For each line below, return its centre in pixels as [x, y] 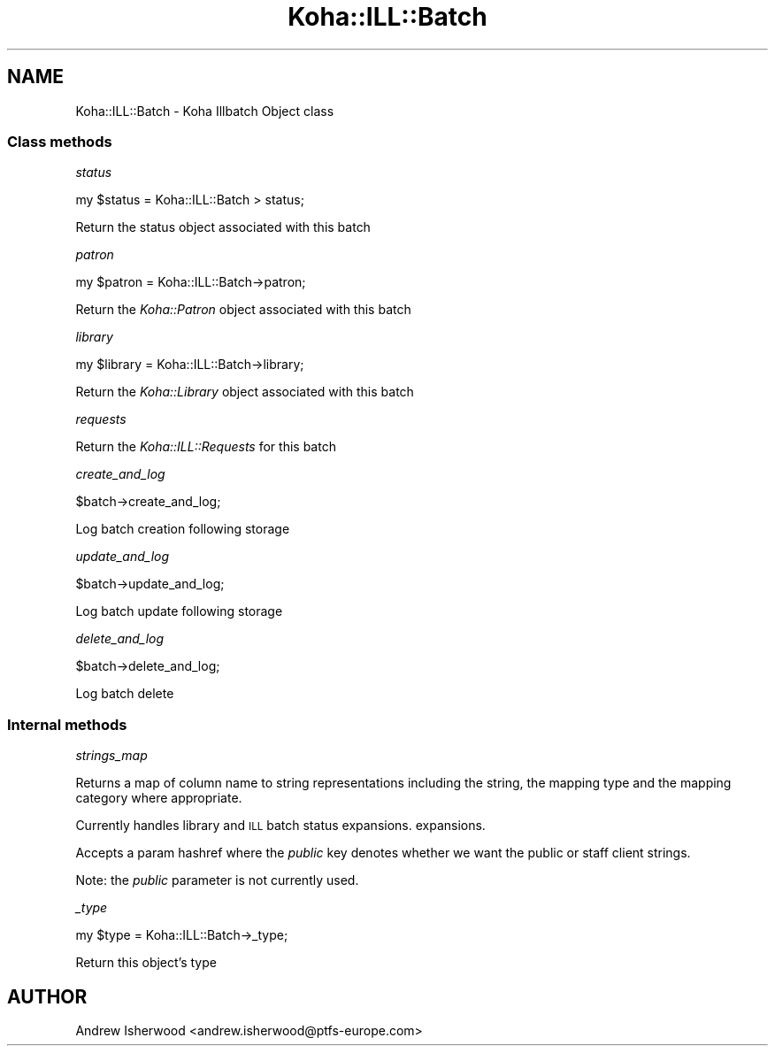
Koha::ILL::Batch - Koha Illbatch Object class [205, 111]
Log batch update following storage [179, 611]
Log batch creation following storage [183, 529]
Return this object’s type [146, 963]
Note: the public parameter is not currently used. [217, 880]
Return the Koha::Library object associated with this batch [245, 392]
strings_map [111, 756]
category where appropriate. [159, 798]
